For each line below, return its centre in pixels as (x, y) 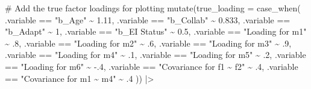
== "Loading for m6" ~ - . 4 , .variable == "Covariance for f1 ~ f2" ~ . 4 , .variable (152, 66)
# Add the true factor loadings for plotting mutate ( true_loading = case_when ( (153, 8)
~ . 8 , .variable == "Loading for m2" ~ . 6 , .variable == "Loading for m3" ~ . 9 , (148, 43)
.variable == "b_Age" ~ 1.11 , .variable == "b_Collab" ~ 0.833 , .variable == (148, 19)
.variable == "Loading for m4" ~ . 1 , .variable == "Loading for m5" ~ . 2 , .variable (155, 55)
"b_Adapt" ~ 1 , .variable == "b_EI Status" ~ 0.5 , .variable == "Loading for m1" (156, 31)
